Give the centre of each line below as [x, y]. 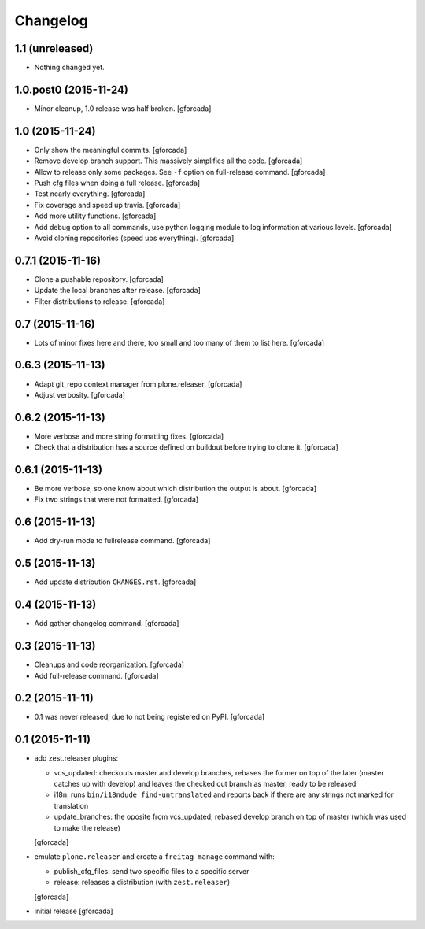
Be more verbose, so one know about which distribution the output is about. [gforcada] [176, 489]
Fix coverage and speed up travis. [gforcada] [107, 205]
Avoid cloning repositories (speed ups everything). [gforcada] [134, 238]
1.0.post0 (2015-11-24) [72, 89]
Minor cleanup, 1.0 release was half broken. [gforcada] [123, 108]
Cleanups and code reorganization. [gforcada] [109, 664]
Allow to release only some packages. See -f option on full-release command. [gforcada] [180, 172]
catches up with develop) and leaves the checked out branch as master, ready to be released [205, 784]
